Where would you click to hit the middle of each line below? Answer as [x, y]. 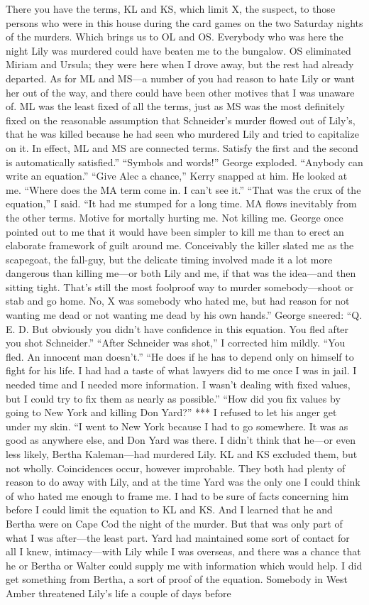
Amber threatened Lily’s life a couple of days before [119, 593]
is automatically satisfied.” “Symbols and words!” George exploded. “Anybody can [184, 162]
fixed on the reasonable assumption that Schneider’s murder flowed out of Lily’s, [181, 120]
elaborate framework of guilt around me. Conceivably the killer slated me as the [180, 245]
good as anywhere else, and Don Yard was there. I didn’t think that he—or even [181, 440]
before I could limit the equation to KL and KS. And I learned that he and [169, 509]
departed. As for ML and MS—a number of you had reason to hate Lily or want [180, 78]
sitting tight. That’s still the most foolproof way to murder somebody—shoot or [180, 287]
